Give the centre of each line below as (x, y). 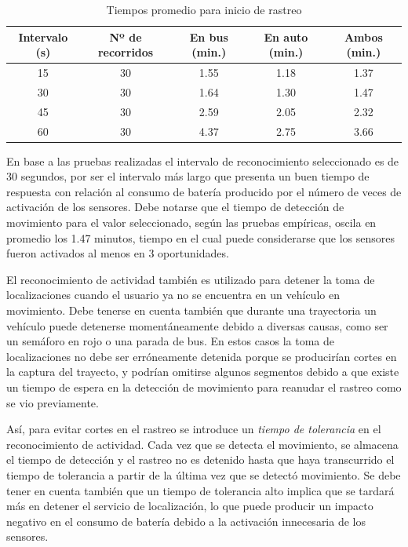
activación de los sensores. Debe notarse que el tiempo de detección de (175, 207)
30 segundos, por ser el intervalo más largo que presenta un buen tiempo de (188, 176)
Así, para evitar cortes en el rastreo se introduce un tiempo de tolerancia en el (194, 429)
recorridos (126, 52)
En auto (286, 36)
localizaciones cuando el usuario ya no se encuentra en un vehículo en (173, 295)
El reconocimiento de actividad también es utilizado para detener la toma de (191, 279)
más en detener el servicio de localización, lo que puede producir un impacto (190, 506)
